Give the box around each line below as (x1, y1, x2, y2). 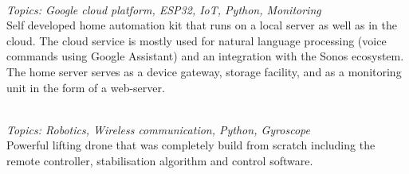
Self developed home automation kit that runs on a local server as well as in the (6, 17, 398, 33)
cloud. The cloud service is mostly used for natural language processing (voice (6, 32, 387, 48)
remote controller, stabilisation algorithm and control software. (6, 152, 313, 168)
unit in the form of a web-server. (6, 79, 165, 95)
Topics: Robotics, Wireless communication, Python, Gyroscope (6, 121, 310, 137)
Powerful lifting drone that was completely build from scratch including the (6, 137, 376, 153)
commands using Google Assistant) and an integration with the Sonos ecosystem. (6, 48, 404, 64)
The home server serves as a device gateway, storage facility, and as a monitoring (6, 63, 402, 79)
